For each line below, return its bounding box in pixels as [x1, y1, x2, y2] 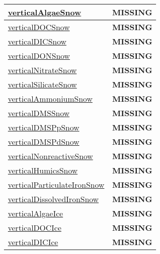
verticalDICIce [8, 236, 58, 248]
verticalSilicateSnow [8, 79, 77, 90]
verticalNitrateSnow [8, 64, 77, 76]
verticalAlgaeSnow [8, 6, 81, 18]
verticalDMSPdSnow [8, 136, 80, 147]
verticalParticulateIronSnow [8, 179, 105, 190]
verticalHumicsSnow [8, 165, 78, 176]
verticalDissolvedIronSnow [8, 193, 99, 205]
